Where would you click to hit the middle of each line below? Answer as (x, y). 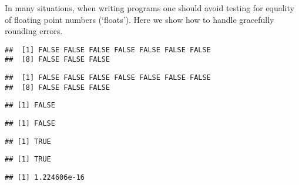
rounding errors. (34, 31)
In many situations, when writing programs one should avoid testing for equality (149, 8)
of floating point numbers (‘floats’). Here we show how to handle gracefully (140, 19)
